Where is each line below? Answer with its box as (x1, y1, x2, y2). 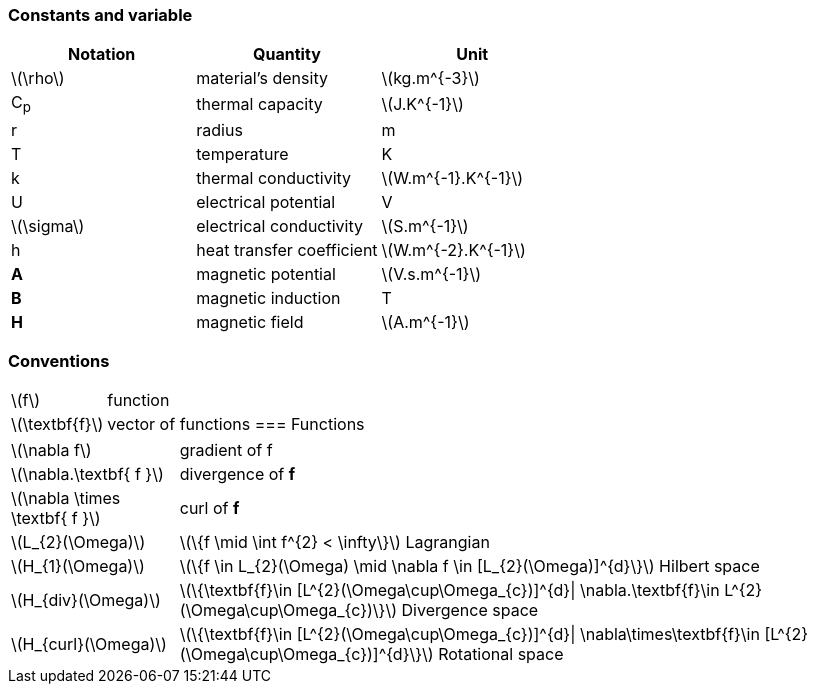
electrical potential (196, 191, 336, 212)
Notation (68, 44, 136, 65)
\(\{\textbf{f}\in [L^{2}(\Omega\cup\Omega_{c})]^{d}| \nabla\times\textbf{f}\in (179, 624, 760, 645)
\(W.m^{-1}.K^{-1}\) (381, 167, 524, 188)
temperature (196, 143, 289, 164)
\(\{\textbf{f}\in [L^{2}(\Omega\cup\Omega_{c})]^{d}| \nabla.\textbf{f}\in (179, 580, 720, 601)
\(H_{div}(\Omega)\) (11, 590, 161, 611)
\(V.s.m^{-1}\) (381, 263, 481, 284)
